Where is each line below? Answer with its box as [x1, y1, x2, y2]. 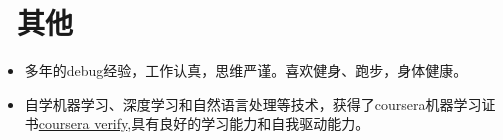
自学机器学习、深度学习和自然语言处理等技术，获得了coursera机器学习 [24, 93, 482, 114]
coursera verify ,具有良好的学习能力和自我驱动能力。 [38, 113, 370, 134]
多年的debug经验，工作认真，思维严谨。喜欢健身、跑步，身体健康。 [24, 60, 468, 81]
